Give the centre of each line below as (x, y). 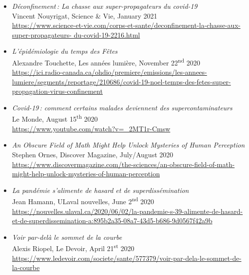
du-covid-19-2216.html (107, 34)
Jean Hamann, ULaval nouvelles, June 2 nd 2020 (83, 201)
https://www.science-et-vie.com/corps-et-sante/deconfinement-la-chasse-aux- (126, 25)
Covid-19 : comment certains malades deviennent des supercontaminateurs (122, 107)
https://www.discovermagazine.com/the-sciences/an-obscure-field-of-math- (123, 164)
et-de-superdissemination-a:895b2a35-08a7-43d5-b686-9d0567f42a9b (112, 221)
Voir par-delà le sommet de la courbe (67, 237)
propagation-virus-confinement (57, 91)
